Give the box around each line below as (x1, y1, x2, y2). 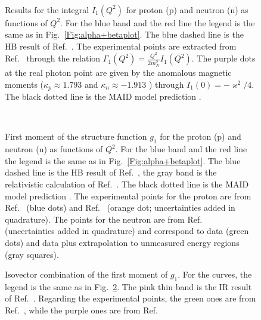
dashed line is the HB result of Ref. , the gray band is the (5, 166, 217, 179)
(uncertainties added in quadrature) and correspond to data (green (5, 224, 249, 237)
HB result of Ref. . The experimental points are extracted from (5, 39, 237, 52)
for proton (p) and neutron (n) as (126, 3, 248, 16)
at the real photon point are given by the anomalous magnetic (5, 66, 232, 79)
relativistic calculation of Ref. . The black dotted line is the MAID (5, 177, 249, 190)
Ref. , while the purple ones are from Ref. (5, 304, 158, 316)
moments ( (5, 78, 44, 90)
